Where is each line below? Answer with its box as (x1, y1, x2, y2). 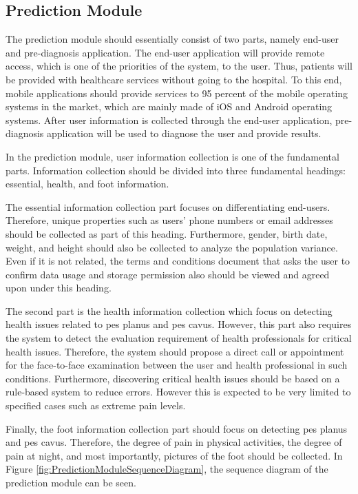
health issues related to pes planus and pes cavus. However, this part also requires (6, 317, 352, 331)
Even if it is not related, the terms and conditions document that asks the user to (6, 254, 350, 268)
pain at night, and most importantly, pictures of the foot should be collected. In (6, 448, 343, 462)
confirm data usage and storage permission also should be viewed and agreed (6, 267, 330, 281)
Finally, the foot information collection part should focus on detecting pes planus (6, 421, 348, 435)
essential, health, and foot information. (6, 176, 169, 191)
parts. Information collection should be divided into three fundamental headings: (6, 163, 346, 177)
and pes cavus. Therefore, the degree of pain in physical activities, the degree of (6, 435, 342, 449)
